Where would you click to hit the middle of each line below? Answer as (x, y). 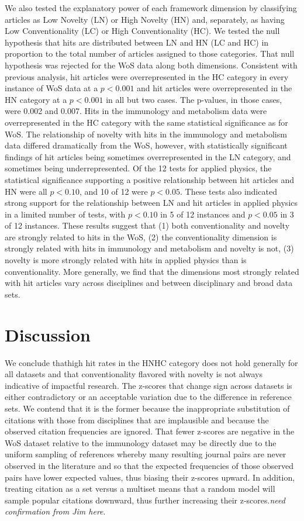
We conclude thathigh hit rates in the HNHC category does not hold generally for (151, 362)
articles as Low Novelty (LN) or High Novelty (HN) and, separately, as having (145, 19)
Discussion (48, 334)
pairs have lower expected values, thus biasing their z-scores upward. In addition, (150, 477)
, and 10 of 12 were (114, 191)
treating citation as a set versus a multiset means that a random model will (140, 489)
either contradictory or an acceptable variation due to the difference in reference (148, 397)
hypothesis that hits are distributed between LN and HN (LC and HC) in (137, 42)
